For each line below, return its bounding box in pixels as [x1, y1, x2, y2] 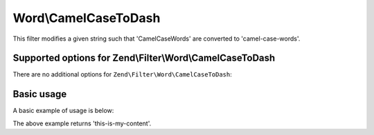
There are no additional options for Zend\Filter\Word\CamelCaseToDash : [12, 70, 232, 79]
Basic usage [12, 88, 67, 100]
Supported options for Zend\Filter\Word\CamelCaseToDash [12, 52, 276, 64]
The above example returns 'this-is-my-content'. [12, 119, 152, 127]
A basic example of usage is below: [12, 107, 114, 115]
